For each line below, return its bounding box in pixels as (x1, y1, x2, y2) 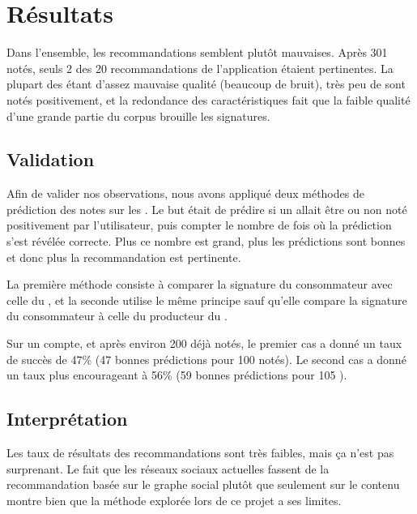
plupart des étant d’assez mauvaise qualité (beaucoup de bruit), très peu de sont (6, 75, 406, 92)
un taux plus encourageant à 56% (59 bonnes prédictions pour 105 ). (6, 366, 347, 383)
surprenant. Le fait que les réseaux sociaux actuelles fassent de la (6, 460, 330, 477)
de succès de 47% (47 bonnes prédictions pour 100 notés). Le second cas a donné (6, 350, 406, 367)
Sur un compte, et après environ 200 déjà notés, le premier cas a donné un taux (6, 335, 402, 352)
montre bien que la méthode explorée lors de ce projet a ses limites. (6, 491, 342, 508)
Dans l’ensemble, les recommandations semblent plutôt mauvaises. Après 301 (6, 44, 388, 61)
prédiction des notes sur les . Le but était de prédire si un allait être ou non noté (6, 200, 407, 217)
